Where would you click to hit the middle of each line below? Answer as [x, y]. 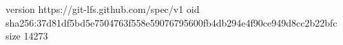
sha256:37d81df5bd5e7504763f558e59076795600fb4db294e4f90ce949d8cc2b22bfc [171, 22]
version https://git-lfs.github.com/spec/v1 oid [103, 9]
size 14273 [27, 36]
